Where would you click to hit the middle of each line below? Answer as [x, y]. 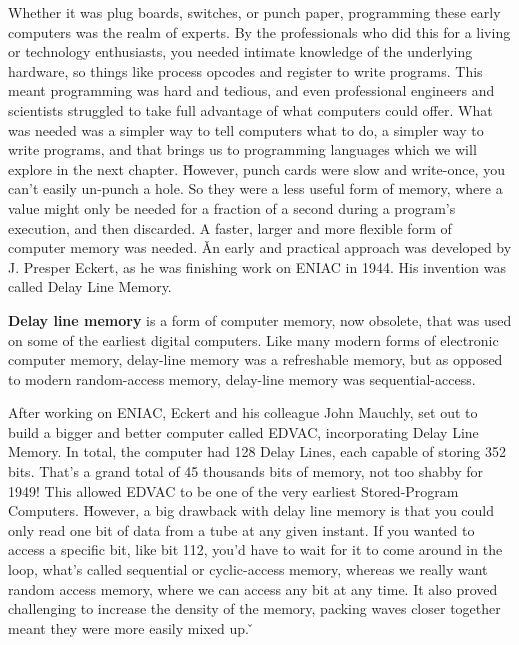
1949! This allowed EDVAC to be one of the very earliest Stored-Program [233, 490]
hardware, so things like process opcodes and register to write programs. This [245, 70]
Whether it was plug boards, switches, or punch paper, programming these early [254, 12]
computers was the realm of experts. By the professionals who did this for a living [259, 31]
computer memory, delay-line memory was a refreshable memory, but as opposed [255, 359]
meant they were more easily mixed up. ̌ [131, 627]
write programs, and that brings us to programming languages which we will [242, 149]
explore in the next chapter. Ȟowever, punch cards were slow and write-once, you [256, 168]
